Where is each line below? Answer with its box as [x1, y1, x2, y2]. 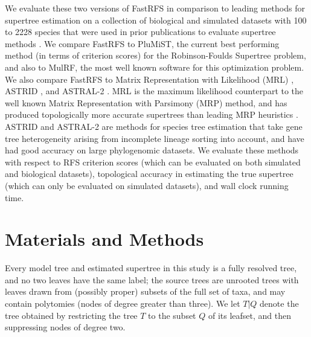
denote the [260, 297, 299, 309]
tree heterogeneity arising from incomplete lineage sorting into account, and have [5, 132, 304, 144]
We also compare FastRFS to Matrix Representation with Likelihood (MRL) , [5, 72, 294, 85]
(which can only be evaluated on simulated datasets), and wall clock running [5, 179, 289, 191]
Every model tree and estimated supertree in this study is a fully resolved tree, [5, 262, 297, 274]
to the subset [148, 309, 196, 321]
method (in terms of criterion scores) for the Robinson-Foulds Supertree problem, [5, 49, 306, 62]
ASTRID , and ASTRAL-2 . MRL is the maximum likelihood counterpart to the [5, 85, 304, 97]
